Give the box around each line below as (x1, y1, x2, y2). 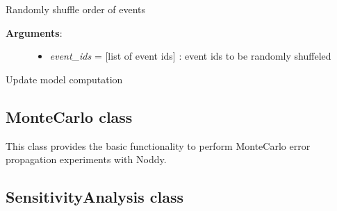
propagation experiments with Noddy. (6, 152, 167, 167)
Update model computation (6, 71, 123, 86)
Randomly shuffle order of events (6, 2, 146, 16)
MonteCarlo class (6, 105, 133, 127)
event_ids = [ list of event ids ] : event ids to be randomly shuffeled (49, 49, 331, 63)
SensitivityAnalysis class (6, 186, 184, 208)
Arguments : (6, 25, 63, 40)
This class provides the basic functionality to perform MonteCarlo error (6, 138, 311, 153)
